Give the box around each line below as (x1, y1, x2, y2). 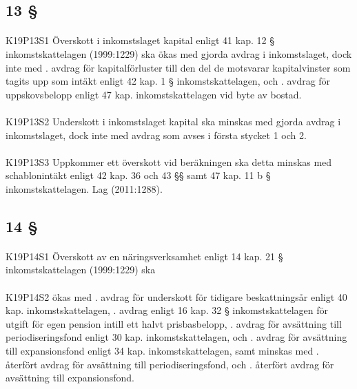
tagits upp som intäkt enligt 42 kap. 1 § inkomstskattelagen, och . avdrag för (6, 74, 331, 88)
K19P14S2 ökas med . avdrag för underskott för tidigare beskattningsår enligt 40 (6, 289, 347, 304)
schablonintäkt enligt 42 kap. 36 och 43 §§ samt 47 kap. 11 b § (6, 168, 271, 182)
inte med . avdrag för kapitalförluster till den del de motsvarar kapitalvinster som (6, 60, 351, 74)
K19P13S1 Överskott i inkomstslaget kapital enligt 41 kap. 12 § (6, 33, 274, 48)
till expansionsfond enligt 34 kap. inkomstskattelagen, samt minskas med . (6, 344, 319, 358)
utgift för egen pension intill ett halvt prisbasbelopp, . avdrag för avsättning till (6, 316, 342, 330)
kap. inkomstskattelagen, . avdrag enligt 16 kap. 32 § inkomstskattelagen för (6, 303, 329, 317)
